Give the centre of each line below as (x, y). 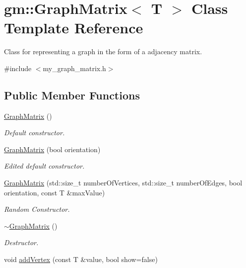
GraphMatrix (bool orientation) (52, 149)
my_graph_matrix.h (74, 68)
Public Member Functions (72, 95)
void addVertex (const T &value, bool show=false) (81, 259)
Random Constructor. (37, 209)
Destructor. (21, 242)
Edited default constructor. (44, 166)
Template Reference (74, 28)
